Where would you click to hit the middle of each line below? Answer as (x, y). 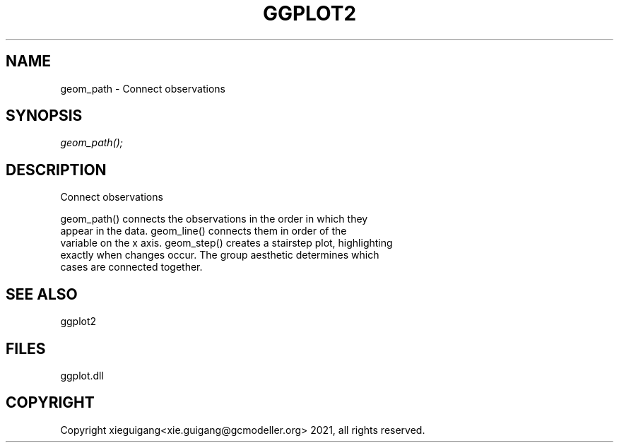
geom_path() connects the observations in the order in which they (214, 219)
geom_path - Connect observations (143, 88)
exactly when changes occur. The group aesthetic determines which (220, 255)
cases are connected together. (131, 267)
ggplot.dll (82, 375)
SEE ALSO (42, 294)
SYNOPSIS (44, 116)
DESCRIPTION (56, 170)
